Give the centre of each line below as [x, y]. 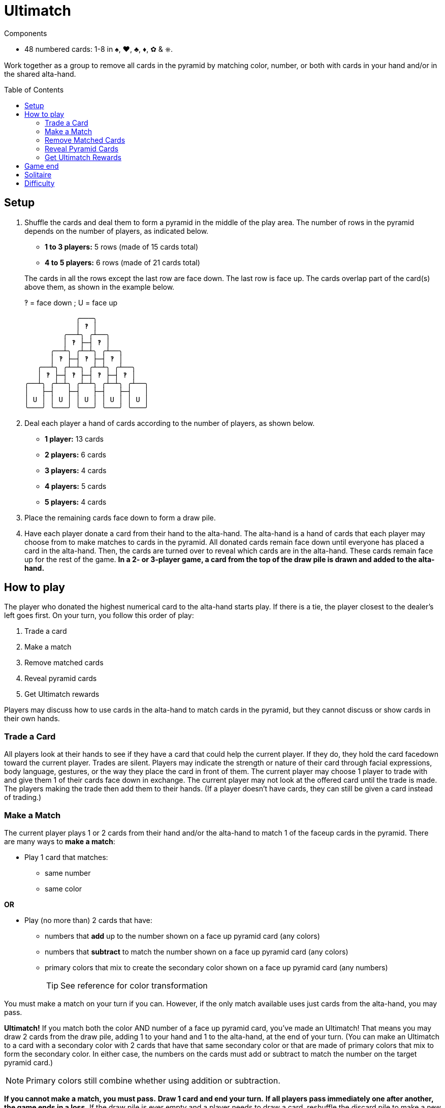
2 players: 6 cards [75, 454]
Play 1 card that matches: [66, 857]
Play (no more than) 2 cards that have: [88, 920]
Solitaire [38, 174]
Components [26, 33]
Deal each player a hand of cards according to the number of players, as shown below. [170, 423]
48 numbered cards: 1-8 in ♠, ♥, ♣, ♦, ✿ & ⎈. [99, 49]
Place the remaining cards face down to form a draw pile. [120, 517]
